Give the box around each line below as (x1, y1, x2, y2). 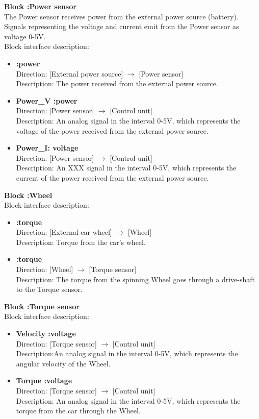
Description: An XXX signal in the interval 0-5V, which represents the (16, 162, 237, 173)
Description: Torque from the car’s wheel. (16, 236, 146, 247)
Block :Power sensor (4, 1, 76, 11)
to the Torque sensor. (16, 284, 83, 294)
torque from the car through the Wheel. (16, 405, 141, 416)
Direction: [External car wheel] (16, 227, 112, 237)
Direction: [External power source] (16, 68, 123, 79)
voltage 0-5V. (4, 31, 46, 41)
